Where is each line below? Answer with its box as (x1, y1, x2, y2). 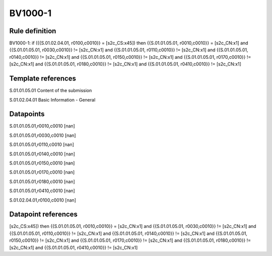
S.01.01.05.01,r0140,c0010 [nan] (9, 151, 76, 157)
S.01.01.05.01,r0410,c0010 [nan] (9, 188, 75, 194)
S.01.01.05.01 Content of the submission (9, 88, 92, 94)
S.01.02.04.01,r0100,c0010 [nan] (9, 197, 77, 203)
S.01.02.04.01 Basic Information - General (9, 97, 96, 103)
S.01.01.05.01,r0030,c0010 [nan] (9, 132, 76, 138)
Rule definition (9, 27, 56, 35)
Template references (9, 74, 77, 83)
